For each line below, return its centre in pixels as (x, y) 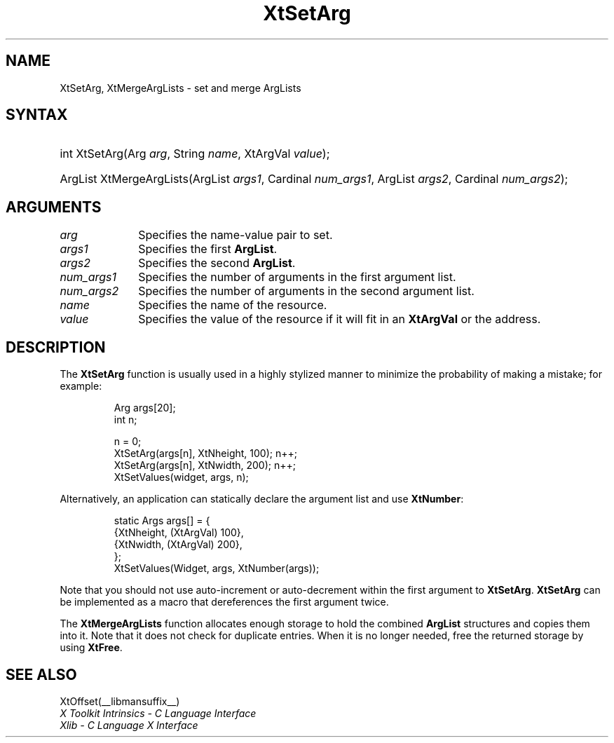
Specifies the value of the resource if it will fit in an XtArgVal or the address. (340, 319)
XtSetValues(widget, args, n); (181, 477)
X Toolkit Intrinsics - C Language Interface (158, 713)
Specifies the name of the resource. (233, 305)
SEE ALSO (41, 674)
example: (81, 386)
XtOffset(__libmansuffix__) (120, 701)
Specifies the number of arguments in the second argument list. (306, 291)
